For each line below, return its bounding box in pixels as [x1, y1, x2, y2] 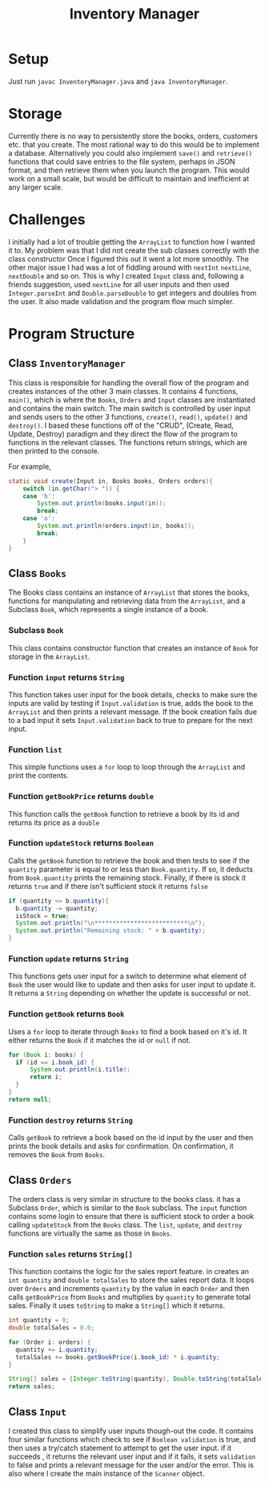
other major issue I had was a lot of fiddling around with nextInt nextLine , [8, 262, 252, 272]
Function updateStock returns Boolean [8, 838, 155, 849]
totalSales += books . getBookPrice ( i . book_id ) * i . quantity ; [15, 1353, 220, 1361]
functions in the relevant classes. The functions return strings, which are [8, 437, 247, 447]
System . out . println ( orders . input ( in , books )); [37, 522, 195, 530]
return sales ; [8, 1382, 56, 1391]
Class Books [8, 566, 66, 580]
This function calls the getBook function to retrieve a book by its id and [8, 809, 240, 818]
